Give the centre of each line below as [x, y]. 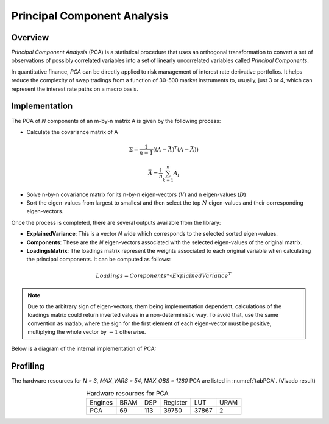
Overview [30, 37]
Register [175, 403]
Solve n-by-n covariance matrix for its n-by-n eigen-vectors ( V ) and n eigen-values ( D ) [136, 194]
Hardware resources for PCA [127, 393]
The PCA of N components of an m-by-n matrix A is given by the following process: [116, 121]
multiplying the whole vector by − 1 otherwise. [87, 332]
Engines [101, 403]
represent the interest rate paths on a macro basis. [75, 89]
